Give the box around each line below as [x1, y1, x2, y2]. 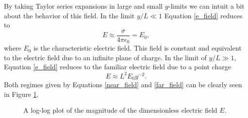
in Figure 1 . [4, 89, 39, 99]
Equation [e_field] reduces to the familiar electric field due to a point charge [4, 62, 231, 72]
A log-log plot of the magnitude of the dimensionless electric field [23, 105, 217, 115]
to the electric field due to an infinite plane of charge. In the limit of [4, 52, 207, 62]
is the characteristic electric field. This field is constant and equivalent [33, 43, 242, 53]
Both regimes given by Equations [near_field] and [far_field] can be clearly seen [4, 79, 242, 90]
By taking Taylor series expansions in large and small [4, 1, 163, 11]
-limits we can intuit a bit [168, 1, 245, 11]
